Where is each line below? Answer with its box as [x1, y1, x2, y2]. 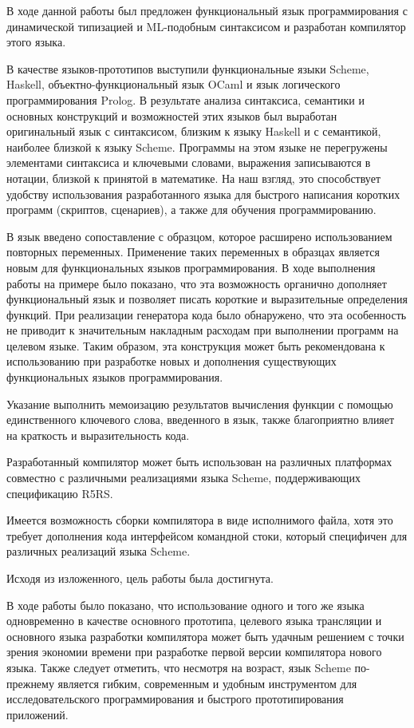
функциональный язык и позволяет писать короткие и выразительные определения [6, 291, 408, 307]
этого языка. [6, 34, 66, 50]
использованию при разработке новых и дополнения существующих [6, 353, 337, 370]
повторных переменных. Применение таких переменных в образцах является [6, 243, 380, 260]
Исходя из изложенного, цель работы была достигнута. [6, 570, 274, 586]
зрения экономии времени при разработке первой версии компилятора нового [6, 643, 382, 660]
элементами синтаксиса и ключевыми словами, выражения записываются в [6, 154, 371, 171]
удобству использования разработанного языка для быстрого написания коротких [6, 185, 400, 202]
